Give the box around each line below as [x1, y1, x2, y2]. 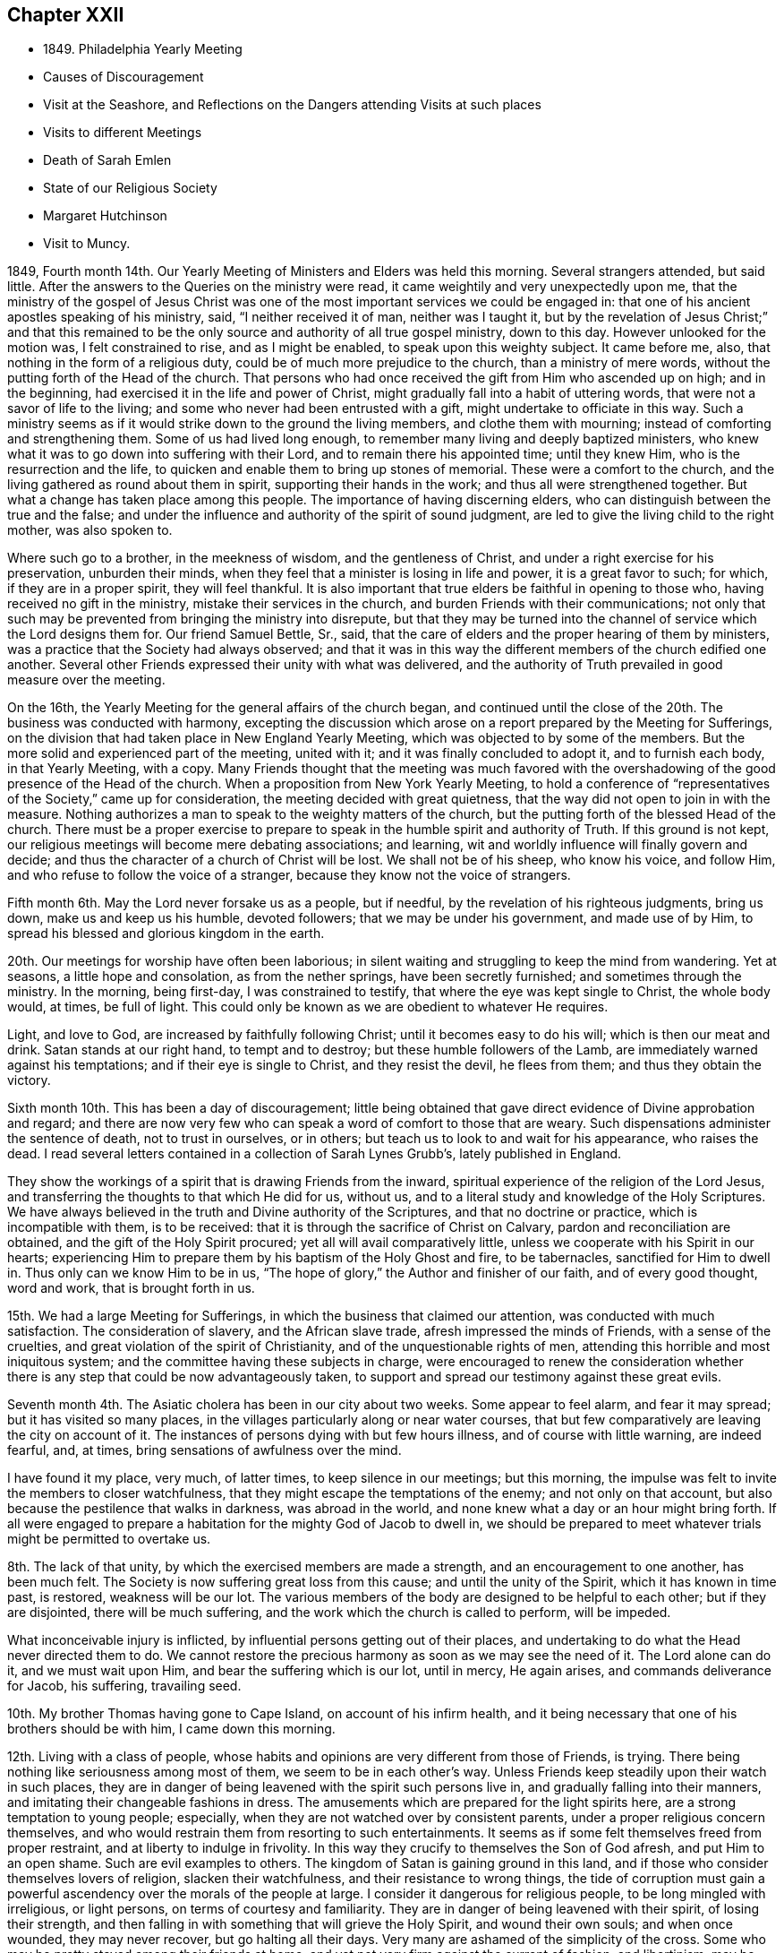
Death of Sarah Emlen [43, 152, 172, 168]
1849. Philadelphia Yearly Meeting [43, 41, 243, 57]
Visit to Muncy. [43, 236, 131, 252]
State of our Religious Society [43, 180, 217, 196]
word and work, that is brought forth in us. [7, 1280, 255, 1296]
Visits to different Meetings [43, 125, 202, 141]
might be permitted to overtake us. [7, 1531, 211, 1547]
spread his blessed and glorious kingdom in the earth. [7, 925, 325, 942]
